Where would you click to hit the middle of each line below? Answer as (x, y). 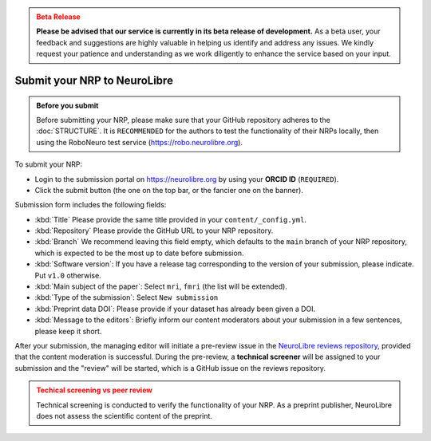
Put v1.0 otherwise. (68, 275)
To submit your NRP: (49, 164)
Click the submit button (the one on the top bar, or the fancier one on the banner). (169, 190)
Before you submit (67, 105)
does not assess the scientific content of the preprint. (125, 415)
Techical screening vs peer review (95, 390)
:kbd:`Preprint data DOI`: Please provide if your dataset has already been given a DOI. (175, 309)
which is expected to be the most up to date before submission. (139, 253)
